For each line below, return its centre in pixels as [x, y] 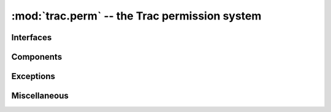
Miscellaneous [40, 96]
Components [37, 57]
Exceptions [33, 76]
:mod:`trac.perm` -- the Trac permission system [136, 16]
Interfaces [32, 37]
